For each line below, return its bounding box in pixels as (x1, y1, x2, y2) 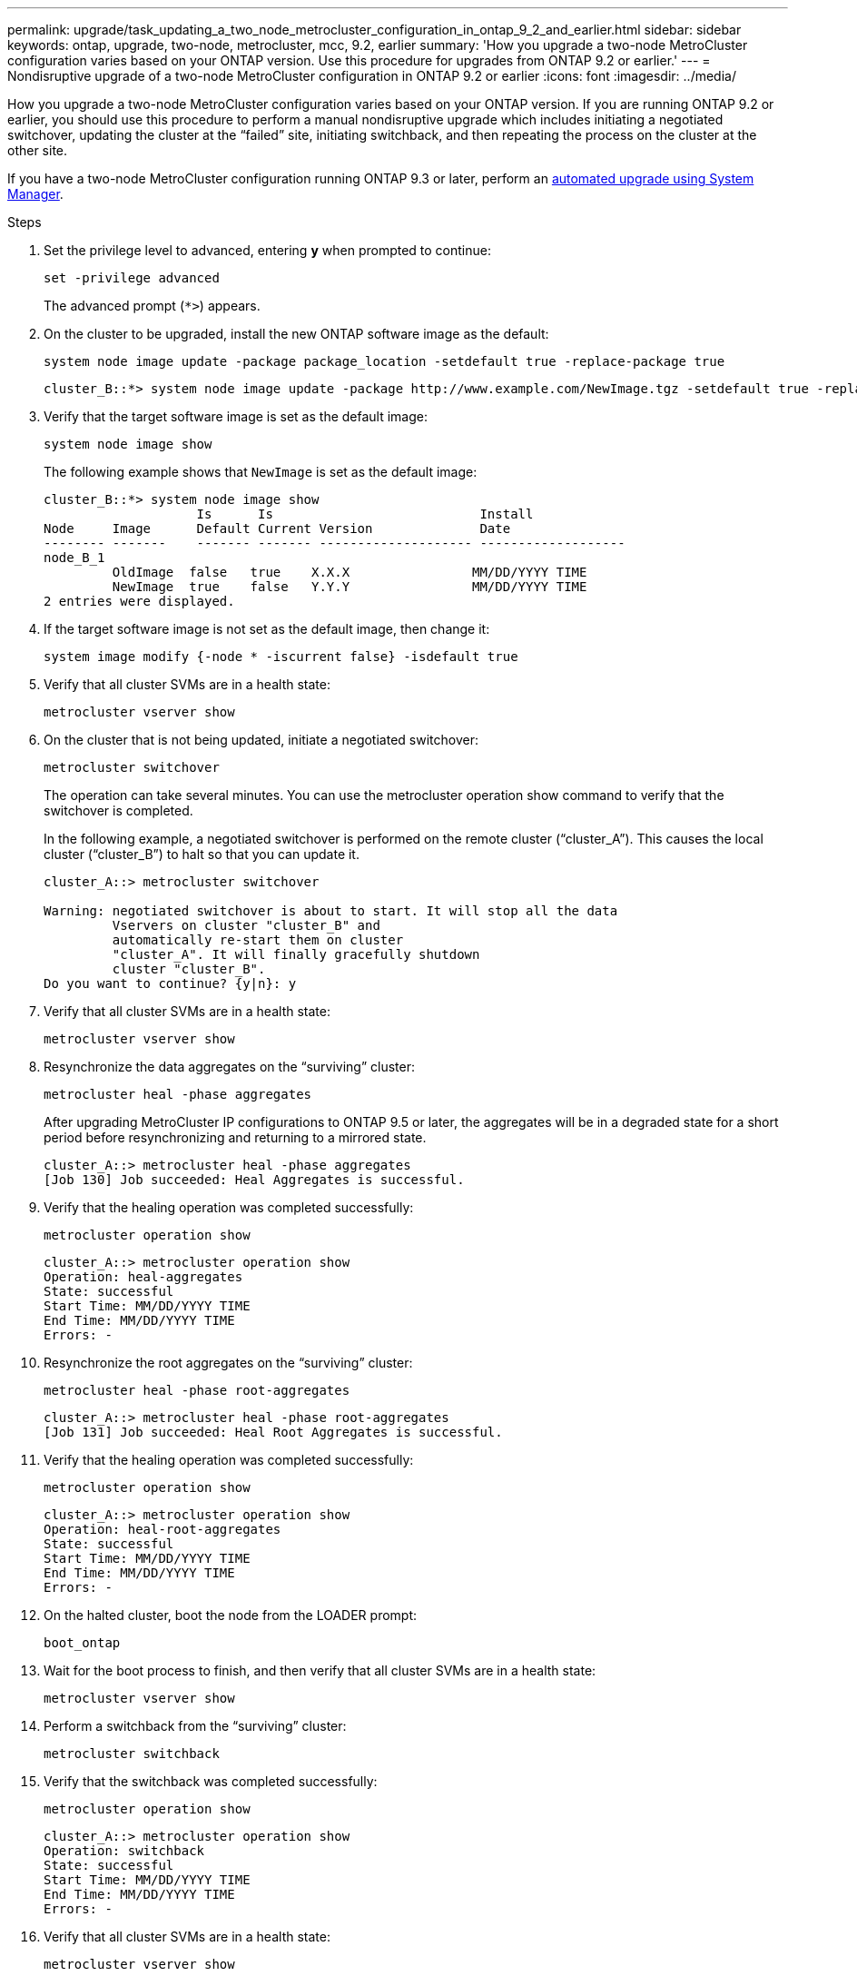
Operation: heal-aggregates (44, 1270, 243, 1284)
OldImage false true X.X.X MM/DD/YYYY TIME (112, 565, 587, 579)
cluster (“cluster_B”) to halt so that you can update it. (44, 846, 360, 862)
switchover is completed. (44, 803, 193, 818)
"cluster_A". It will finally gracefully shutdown (112, 947, 480, 962)
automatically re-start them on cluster (112, 933, 404, 947)
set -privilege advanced (44, 271, 220, 285)
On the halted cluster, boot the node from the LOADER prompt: (44, 1607, 418, 1623)
